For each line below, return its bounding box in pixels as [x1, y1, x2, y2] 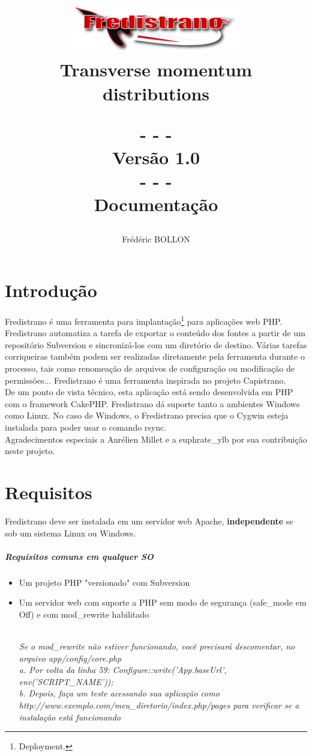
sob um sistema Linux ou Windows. [5, 526, 136, 539]
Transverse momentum [59, 57, 253, 82]
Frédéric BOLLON [122, 232, 190, 245]
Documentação [94, 192, 218, 217]
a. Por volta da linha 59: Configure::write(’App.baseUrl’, [19, 663, 227, 676]
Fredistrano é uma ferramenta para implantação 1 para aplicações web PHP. [5, 313, 283, 327]
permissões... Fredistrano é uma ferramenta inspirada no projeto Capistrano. [5, 373, 286, 386]
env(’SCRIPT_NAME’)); [19, 675, 113, 687]
